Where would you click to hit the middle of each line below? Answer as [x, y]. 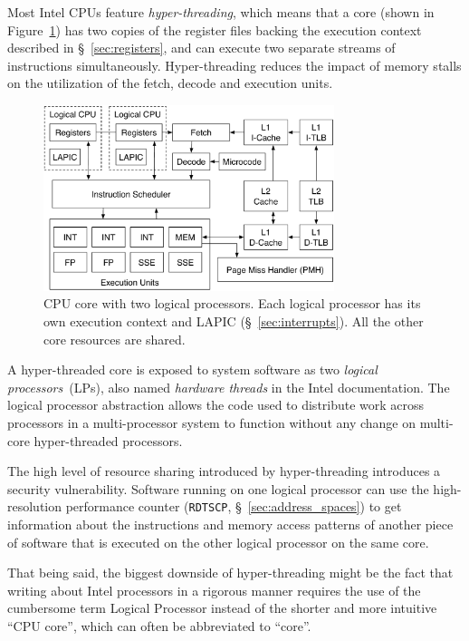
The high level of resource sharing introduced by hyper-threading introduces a [224, 471]
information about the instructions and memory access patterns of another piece [230, 524]
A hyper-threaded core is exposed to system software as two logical [192, 369]
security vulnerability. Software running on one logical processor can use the [218, 488]
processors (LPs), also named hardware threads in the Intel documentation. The [229, 387]
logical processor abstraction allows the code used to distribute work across [216, 405]
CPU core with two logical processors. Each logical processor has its [232, 303]
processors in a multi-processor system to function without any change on [212, 422]
